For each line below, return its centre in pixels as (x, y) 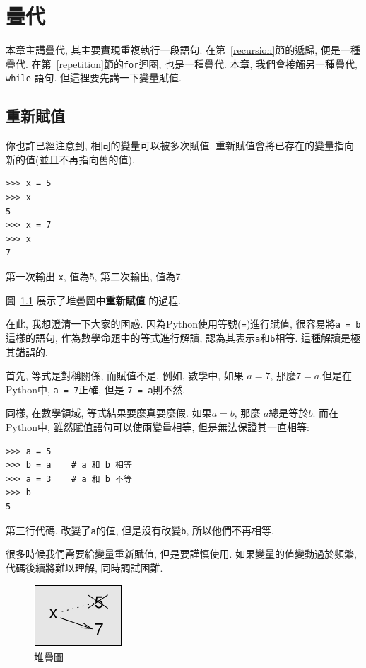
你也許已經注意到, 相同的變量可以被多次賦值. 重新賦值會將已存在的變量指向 (180, 145)
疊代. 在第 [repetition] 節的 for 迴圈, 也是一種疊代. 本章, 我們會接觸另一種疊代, (182, 63)
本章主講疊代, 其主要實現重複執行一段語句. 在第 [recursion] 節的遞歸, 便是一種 (183, 50)
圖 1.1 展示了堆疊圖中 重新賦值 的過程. (94, 300)
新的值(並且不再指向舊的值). (70, 159)
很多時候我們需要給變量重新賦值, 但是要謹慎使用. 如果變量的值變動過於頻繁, (181, 554)
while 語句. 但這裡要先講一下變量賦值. (94, 77)
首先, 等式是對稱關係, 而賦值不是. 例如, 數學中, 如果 (125, 375)
